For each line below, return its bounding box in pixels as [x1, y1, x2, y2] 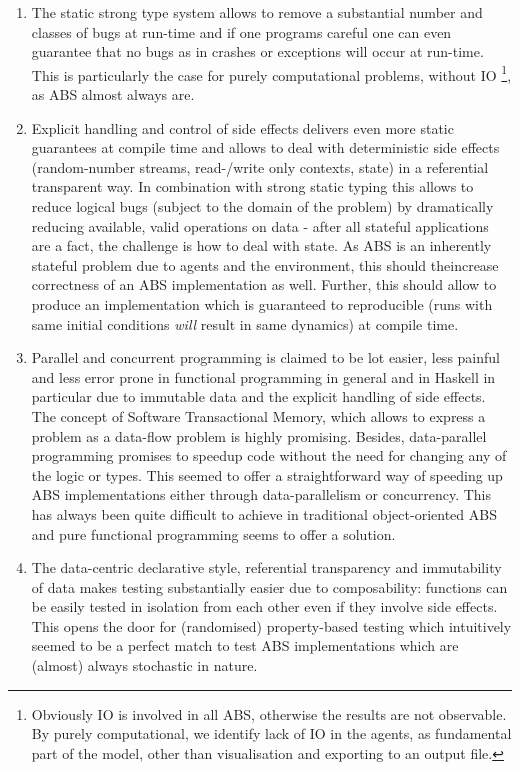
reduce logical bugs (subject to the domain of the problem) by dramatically [31, 196, 494, 216]
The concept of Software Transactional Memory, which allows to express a [31, 405, 486, 426]
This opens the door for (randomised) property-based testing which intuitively [31, 615, 512, 636]
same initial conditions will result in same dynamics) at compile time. [31, 313, 459, 334]
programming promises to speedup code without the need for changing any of [31, 445, 507, 466]
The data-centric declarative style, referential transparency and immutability [31, 557, 502, 578]
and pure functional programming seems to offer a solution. [31, 523, 396, 544]
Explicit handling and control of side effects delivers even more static [31, 117, 454, 138]
